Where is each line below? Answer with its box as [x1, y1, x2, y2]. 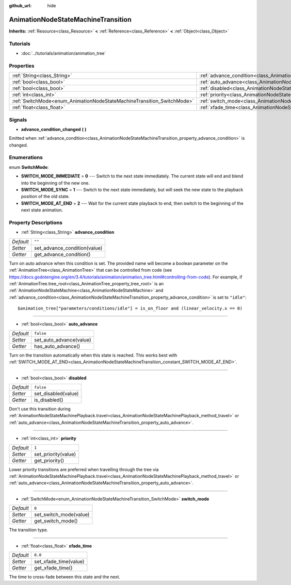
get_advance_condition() [34, 251, 91, 258]
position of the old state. [21, 194, 70, 199]
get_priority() [34, 457, 65, 464]
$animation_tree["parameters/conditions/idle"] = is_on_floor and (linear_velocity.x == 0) [17, 306, 242, 311]
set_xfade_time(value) [34, 558, 85, 565]
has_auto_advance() [34, 342, 81, 349]
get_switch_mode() [34, 518, 78, 524]
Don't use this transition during [9, 406, 71, 412]
